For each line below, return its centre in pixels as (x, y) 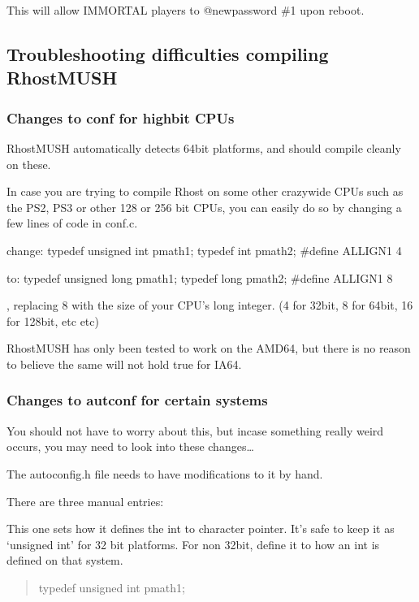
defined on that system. (65, 560)
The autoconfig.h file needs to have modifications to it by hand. (165, 473)
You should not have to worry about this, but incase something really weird (195, 430)
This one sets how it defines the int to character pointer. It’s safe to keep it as (201, 528)
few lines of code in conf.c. (72, 223)
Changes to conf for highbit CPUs (121, 117)
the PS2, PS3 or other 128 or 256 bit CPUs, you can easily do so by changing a (204, 207)
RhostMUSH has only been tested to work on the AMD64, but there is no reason (209, 348)
